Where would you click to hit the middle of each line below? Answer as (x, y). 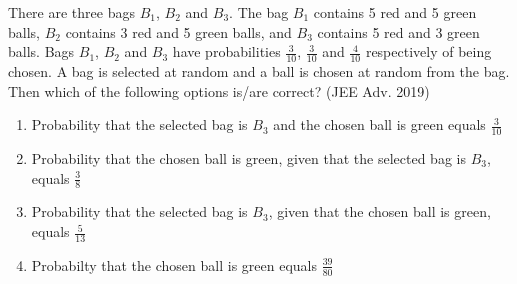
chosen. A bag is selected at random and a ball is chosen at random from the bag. (259, 71)
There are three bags (71, 12)
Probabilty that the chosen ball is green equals (174, 264)
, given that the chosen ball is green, (379, 211)
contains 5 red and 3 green (398, 31)
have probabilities (226, 51)
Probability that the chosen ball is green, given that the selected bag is (248, 158)
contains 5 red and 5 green (395, 12)
